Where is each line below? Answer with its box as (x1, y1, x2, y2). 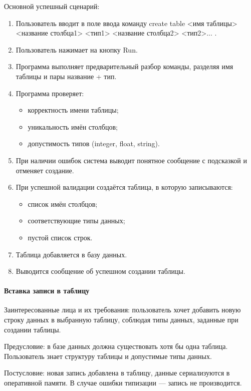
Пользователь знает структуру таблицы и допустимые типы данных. (4, 350, 212, 361)
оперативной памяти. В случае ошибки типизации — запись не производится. (4, 377, 242, 388)
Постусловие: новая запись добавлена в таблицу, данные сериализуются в (4, 367, 230, 378)
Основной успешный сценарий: (4, 1, 100, 11)
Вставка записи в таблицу (4, 285, 90, 296)
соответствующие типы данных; (28, 215, 125, 226)
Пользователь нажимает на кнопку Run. (16, 44, 138, 55)
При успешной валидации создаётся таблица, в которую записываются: (16, 182, 233, 192)
